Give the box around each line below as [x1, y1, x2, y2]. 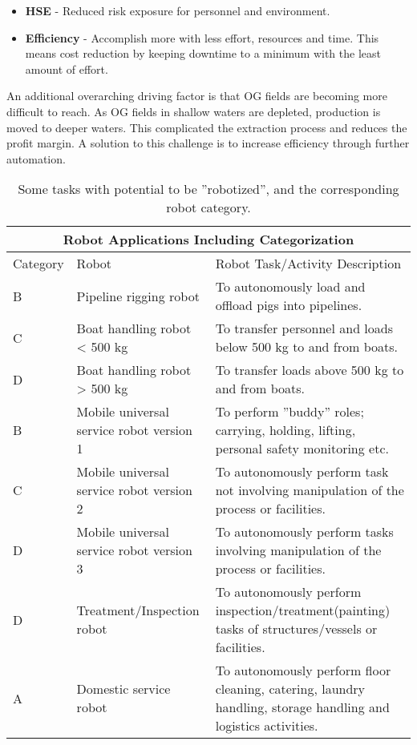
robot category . [166, 198, 251, 217]
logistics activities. [215, 716, 318, 735]
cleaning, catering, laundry [215, 679, 366, 699]
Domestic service [76, 679, 171, 699]
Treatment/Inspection [76, 601, 200, 620]
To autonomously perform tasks [215, 522, 394, 542]
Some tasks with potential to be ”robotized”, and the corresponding [18, 179, 399, 199]
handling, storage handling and [215, 698, 390, 717]
